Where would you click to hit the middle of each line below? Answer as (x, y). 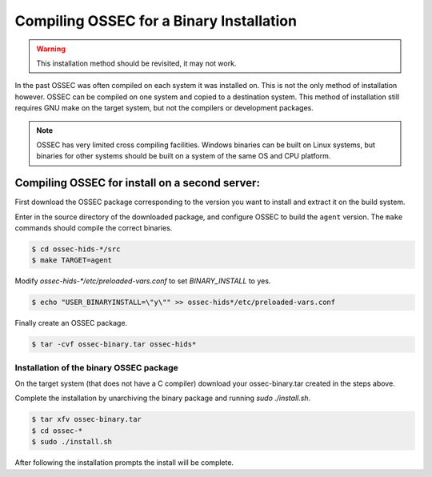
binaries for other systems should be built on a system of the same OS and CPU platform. (184, 156)
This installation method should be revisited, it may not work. (136, 63)
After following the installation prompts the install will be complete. (124, 463)
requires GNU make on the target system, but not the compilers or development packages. (164, 108)
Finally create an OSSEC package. (71, 323)
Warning (51, 49)
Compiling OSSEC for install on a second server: (137, 183)
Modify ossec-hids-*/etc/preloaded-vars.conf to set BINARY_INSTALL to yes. (143, 281)
